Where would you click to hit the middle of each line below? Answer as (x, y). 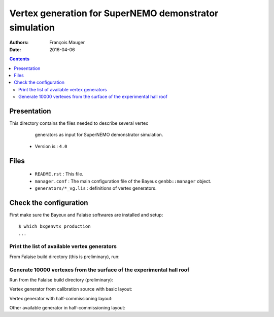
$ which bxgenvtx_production (55, 226)
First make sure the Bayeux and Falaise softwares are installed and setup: (86, 215)
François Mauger (67, 43)
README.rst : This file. (59, 174)
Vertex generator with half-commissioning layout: (61, 298)
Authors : (19, 43)
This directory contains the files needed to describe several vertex (79, 123)
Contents (20, 59)
